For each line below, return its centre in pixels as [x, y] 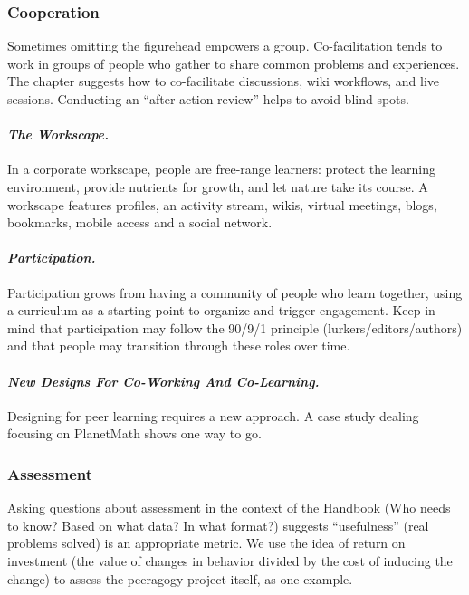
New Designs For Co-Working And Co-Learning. [163, 381]
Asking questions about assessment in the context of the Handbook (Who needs [229, 508]
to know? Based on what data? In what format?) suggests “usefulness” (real [218, 525]
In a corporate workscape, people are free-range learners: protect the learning [222, 169]
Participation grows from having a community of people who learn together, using [235, 292]
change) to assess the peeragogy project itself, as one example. [180, 578]
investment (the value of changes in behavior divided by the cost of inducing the [230, 560]
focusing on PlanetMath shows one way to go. [134, 433]
